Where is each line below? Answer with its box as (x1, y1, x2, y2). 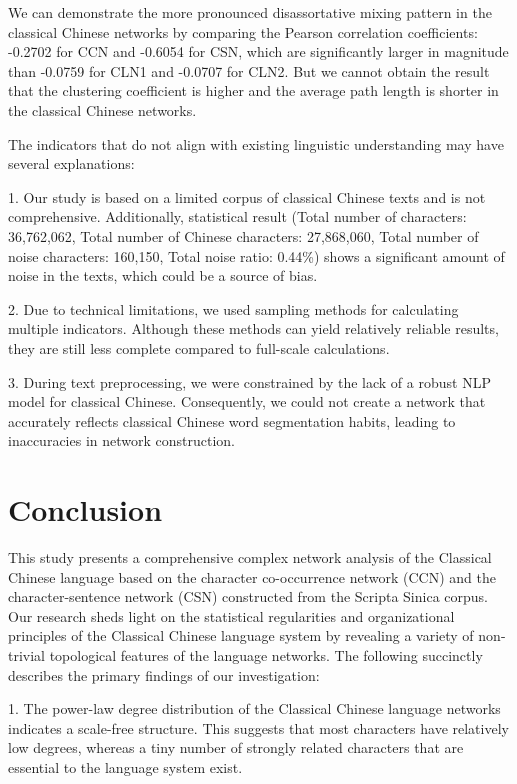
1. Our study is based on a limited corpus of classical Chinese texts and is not (8, 186, 486, 207)
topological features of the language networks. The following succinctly (49, 644, 483, 665)
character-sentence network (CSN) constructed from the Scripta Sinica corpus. (8, 586, 488, 607)
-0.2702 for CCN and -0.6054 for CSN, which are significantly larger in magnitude (8, 41, 509, 62)
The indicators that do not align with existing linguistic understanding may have (8, 133, 504, 154)
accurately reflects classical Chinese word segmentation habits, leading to (8, 410, 456, 431)
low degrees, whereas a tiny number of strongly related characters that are (8, 737, 464, 758)
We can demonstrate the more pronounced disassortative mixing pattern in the (8, 2, 492, 22)
